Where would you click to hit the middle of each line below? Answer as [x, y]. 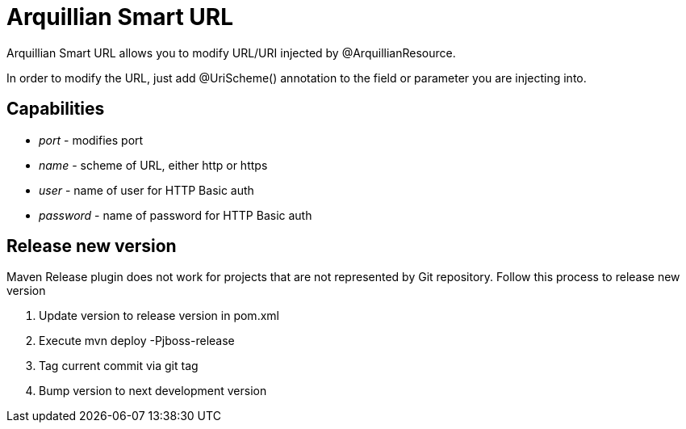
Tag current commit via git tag [119, 366]
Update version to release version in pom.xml [159, 316]
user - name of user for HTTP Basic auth [146, 190]
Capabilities [56, 109]
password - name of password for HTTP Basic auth [176, 215]
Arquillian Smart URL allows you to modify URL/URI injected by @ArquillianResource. [231, 53]
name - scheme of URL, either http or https [153, 165]
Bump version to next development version [153, 391]
